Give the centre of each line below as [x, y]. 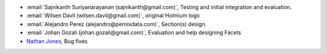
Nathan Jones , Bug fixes [57, 41]
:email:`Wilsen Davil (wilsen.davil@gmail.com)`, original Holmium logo [113, 16]
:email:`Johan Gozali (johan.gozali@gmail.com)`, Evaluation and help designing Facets [134, 33]
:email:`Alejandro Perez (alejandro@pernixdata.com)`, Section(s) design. [117, 24]
